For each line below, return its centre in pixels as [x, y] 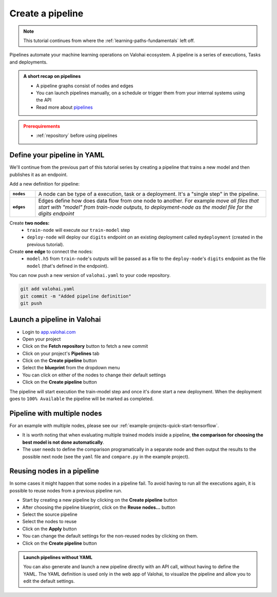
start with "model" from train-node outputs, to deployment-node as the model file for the [146, 207]
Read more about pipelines [65, 107]
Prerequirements [42, 126]
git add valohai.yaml [47, 289]
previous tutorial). [45, 244]
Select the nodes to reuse [50, 522]
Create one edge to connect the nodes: [51, 252]
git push [31, 303]
